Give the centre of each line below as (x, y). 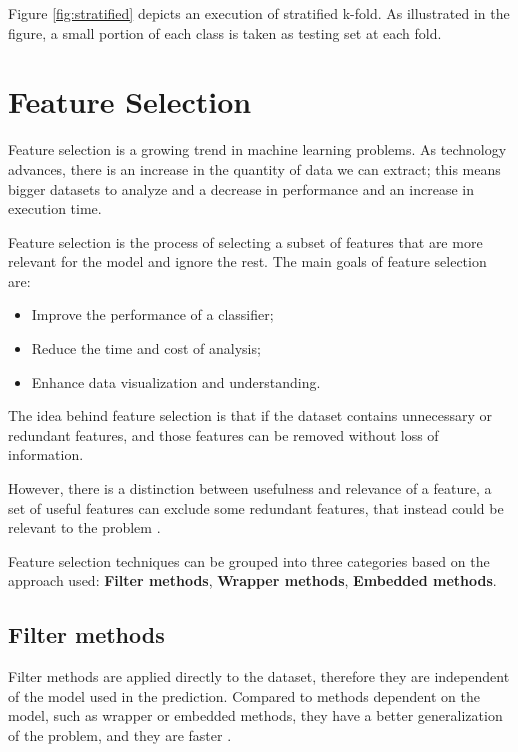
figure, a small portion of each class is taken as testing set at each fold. (225, 32)
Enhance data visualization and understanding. (176, 381)
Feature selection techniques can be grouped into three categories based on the (249, 560)
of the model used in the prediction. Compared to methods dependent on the (244, 695)
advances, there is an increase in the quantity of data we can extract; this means (254, 168)
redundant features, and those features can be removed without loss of (223, 434)
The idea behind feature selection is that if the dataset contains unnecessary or (250, 415)
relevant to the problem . (84, 527)
